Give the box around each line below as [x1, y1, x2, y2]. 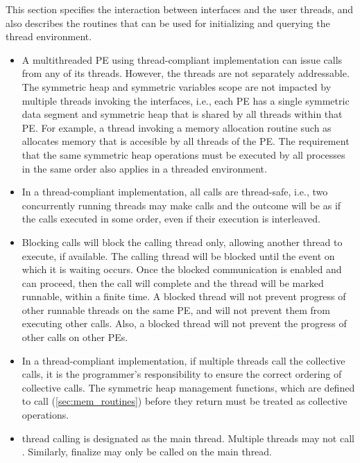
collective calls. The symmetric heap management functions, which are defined [22, 380, 355, 394]
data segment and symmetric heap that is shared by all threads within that [22, 107, 343, 121]
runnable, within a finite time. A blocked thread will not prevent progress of [22, 289, 346, 304]
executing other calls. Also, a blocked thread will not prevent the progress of [22, 316, 347, 331]
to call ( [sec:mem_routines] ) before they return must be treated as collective [22, 394, 348, 408]
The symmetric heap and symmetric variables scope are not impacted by [22, 79, 332, 94]
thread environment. [6, 29, 92, 44]
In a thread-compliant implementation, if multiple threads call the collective [22, 353, 345, 367]
